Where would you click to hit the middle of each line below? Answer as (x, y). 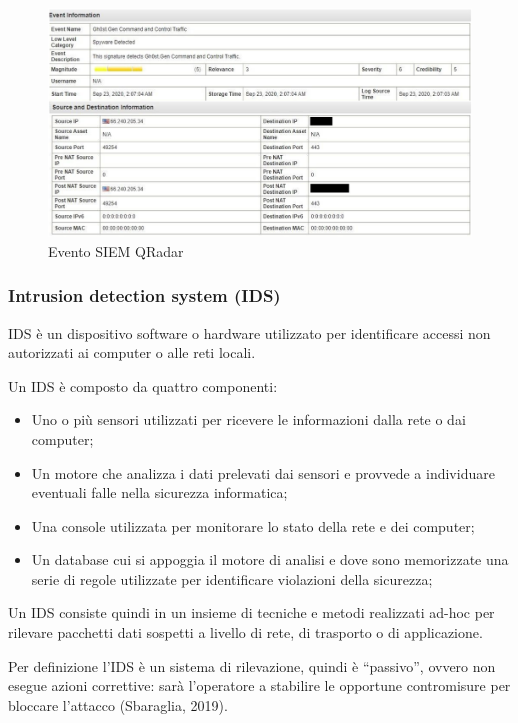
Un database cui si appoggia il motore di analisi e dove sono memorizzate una (270, 559)
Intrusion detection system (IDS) (144, 295)
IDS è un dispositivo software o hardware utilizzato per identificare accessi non (249, 332)
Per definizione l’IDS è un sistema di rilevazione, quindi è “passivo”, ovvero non (252, 665)
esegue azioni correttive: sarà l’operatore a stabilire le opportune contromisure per (259, 685)
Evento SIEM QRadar (116, 250)
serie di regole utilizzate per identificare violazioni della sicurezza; (232, 578)
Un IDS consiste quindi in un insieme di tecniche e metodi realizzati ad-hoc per (251, 612)
